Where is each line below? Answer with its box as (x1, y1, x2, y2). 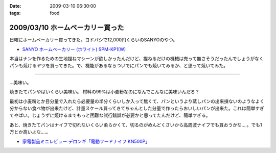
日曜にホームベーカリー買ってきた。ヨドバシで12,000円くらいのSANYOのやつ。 (9, 37, 178, 43)
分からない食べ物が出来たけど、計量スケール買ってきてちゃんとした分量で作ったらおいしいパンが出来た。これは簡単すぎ (9, 105, 264, 112)
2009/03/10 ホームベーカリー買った (9, 23, 124, 32)
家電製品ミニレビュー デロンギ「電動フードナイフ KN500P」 (22, 138, 150, 144)
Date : (9, 3, 21, 9)
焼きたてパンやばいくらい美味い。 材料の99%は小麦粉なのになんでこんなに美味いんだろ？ (9, 89, 200, 95)
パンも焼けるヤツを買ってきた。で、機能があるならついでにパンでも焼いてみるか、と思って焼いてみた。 (9, 63, 228, 69)
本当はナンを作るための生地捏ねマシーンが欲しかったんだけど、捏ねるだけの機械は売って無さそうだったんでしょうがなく (9, 56, 264, 62)
